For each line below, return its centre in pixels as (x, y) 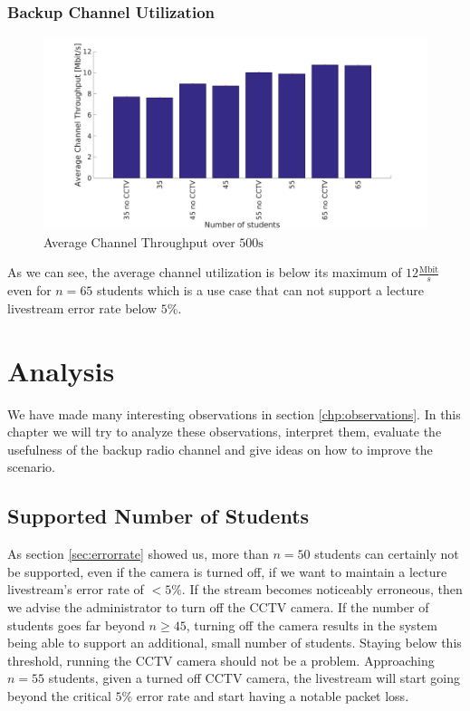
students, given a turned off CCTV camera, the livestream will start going (254, 678)
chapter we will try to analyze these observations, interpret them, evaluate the (225, 432)
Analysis (61, 370)
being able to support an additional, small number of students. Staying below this (235, 643)
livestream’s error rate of (76, 589)
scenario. (32, 467)
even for (29, 290)
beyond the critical (59, 695)
